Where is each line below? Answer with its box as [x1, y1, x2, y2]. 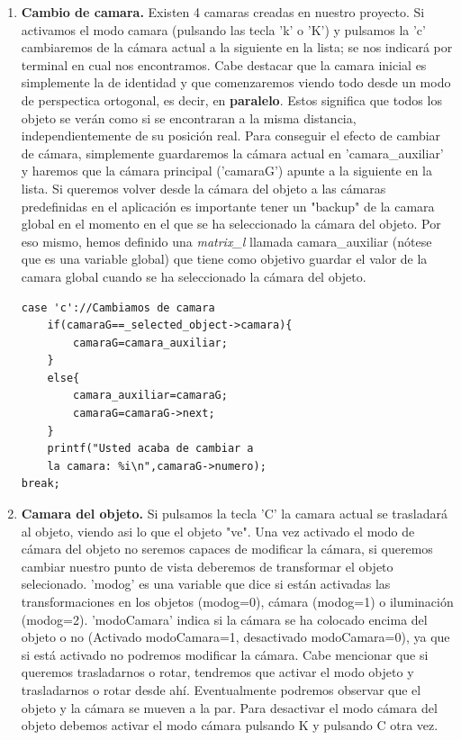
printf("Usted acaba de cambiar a [47, 442, 254, 456]
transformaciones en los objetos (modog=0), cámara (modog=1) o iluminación [21, 592, 454, 610]
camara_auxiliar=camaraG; [73, 389, 228, 402]
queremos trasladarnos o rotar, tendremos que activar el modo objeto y [21, 663, 414, 681]
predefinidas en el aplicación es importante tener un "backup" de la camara [21, 196, 435, 215]
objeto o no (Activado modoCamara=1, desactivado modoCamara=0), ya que [21, 627, 450, 646]
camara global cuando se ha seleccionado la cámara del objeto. [21, 266, 366, 285]
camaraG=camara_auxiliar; [73, 336, 228, 349]
